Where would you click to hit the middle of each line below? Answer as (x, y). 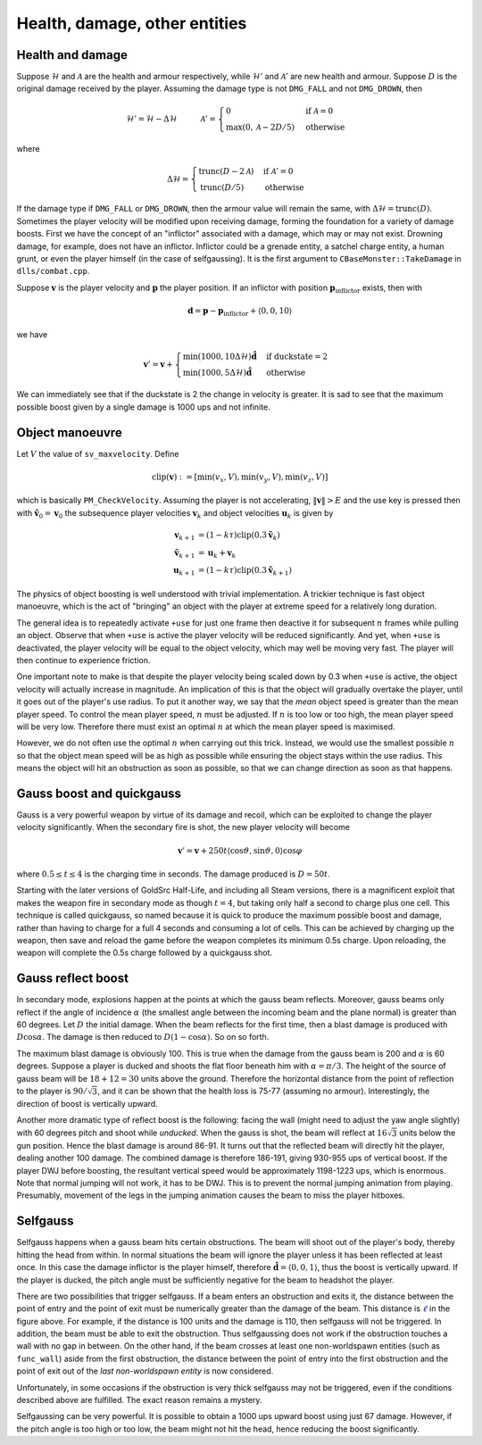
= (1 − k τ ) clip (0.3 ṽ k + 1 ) (245, 571)
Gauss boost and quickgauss (99, 793)
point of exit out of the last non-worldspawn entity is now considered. (145, 1371)
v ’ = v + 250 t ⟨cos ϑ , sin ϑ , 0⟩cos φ (240, 851)
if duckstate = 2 (297, 356)
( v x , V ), (226, 478)
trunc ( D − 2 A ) (226, 171)
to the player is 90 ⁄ (51, 1091)
